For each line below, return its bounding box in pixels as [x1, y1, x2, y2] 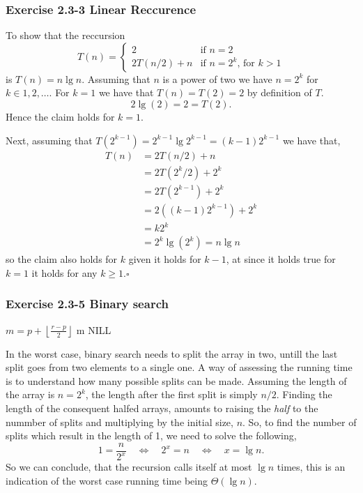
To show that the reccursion [6, 28, 125, 43]
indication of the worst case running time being [6, 473, 208, 487]
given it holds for [128, 252, 201, 266]
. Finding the [276, 387, 332, 402]
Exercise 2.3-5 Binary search [6, 295, 169, 312]
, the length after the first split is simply [85, 387, 258, 402]
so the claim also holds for [6, 252, 118, 266]
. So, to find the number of [242, 414, 357, 429]
